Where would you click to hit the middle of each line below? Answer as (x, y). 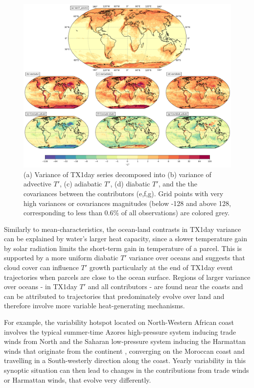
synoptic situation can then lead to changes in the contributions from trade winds (127, 370)
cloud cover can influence (41, 267)
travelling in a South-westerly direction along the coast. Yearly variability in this (125, 360)
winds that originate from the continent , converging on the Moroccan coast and (124, 351)
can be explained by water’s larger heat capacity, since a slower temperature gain (126, 239)
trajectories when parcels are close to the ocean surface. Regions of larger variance (127, 277)
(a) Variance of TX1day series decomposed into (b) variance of (117, 174)
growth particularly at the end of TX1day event (161, 267)
